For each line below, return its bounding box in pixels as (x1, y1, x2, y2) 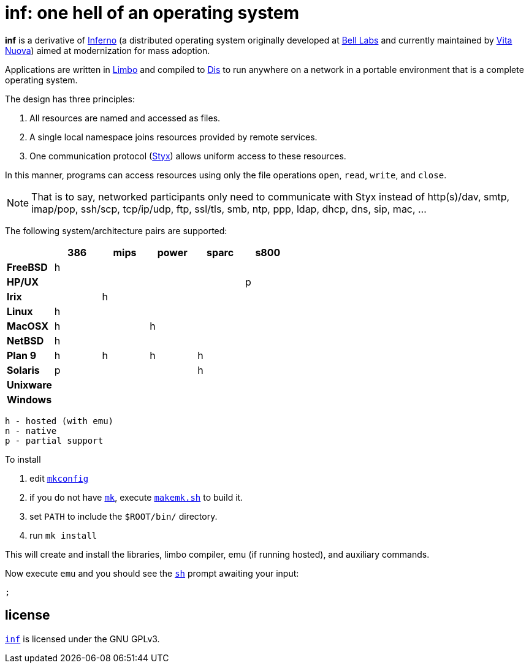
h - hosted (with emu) (5, 416, 114, 426)
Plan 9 (7, 349, 37, 362)
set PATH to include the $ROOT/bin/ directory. (29, 510, 218, 522)
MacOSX (7, 319, 49, 332)
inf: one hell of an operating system (5, 2, 300, 23)
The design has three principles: (5, 93, 135, 104)
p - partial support (5, 435, 104, 446)
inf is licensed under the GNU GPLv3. (5, 633, 160, 644)
